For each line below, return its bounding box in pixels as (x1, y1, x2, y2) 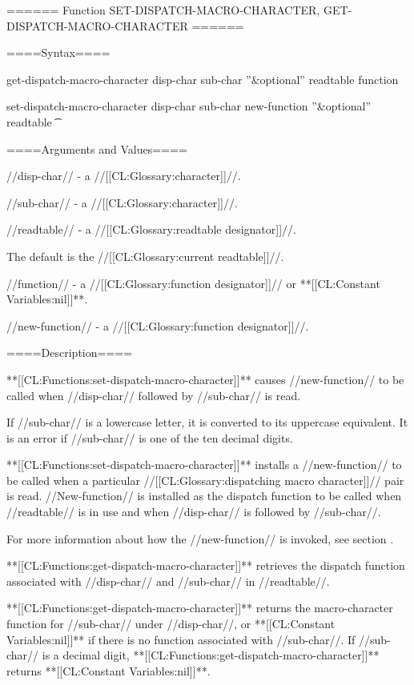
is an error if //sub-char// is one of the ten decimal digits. (6, 429, 293, 446)
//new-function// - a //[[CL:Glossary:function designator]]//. (6, 317, 309, 334)
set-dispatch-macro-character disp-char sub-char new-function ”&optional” (6, 98, 372, 114)
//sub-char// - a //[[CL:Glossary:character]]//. (6, 194, 238, 210)
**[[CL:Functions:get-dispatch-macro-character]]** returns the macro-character (6, 599, 393, 616)
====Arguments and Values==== (6, 140, 187, 157)
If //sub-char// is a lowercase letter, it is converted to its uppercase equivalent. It (6, 414, 408, 431)
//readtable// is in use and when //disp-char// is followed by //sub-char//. (6, 503, 381, 520)
